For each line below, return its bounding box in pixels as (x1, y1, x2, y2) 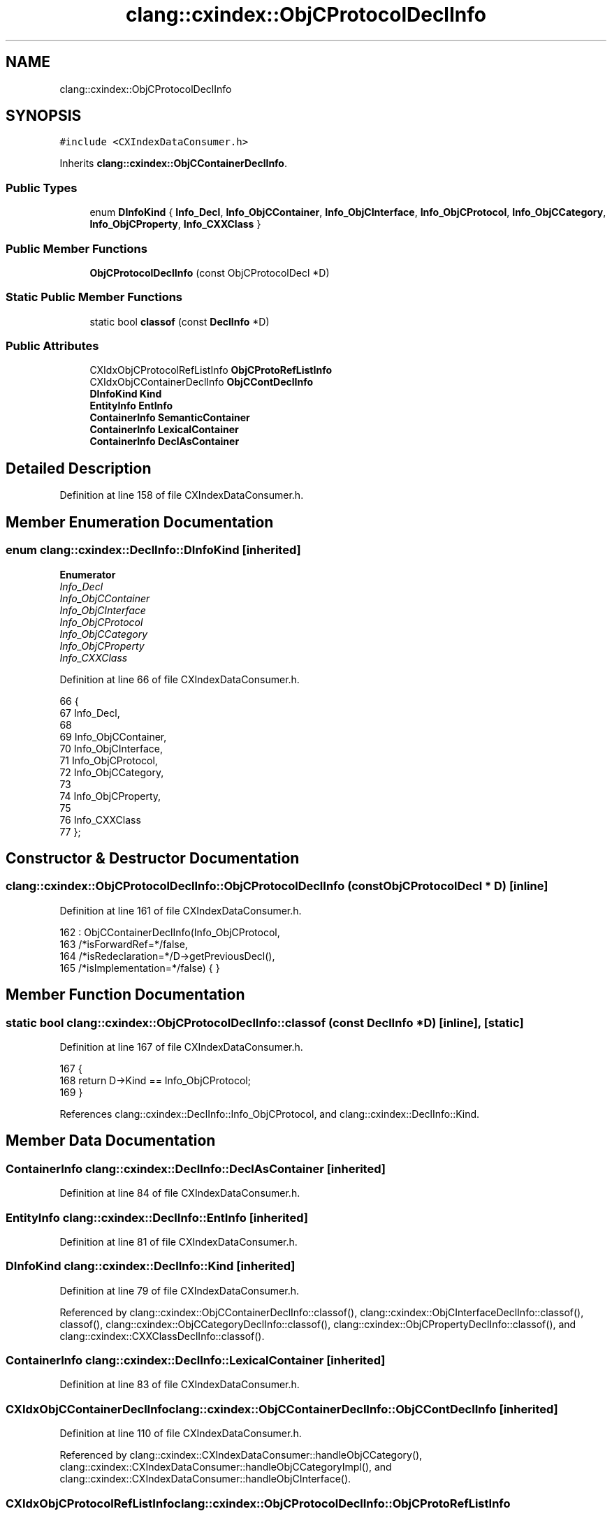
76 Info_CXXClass (59, 813, 141, 826)
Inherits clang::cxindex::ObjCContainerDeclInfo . (59, 157, 287, 170)
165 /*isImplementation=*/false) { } (59, 961, 220, 974)
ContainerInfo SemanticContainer (89, 411, 250, 424)
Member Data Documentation (6, 1132, 216, 1150)
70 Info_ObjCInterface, (59, 742, 163, 755)
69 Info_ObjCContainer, (59, 730, 167, 743)
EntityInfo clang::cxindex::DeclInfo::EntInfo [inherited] (6, 1210, 308, 1225)
